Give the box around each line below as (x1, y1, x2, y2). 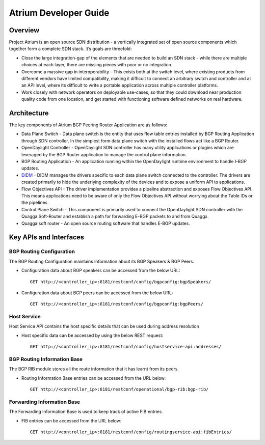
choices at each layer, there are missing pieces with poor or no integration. (21, 62, 173, 68)
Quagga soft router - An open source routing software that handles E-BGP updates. (21, 220, 190, 226)
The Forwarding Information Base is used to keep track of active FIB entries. (9, 409, 163, 415)
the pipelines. (21, 199, 49, 206)
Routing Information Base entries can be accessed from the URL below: (21, 375, 166, 381)
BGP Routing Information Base (9, 356, 83, 362)
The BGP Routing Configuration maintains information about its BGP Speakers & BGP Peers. (9, 258, 194, 264)
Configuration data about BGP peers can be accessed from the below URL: (21, 290, 173, 296)
